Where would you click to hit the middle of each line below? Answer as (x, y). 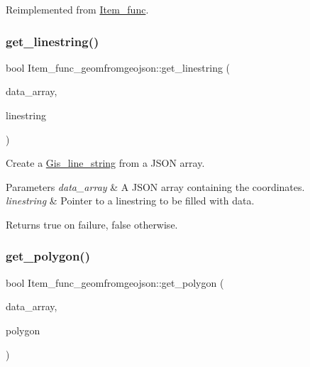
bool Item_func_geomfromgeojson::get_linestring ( (118, 67)
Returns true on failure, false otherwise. (92, 224)
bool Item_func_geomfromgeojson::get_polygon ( (115, 282)
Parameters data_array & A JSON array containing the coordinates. (155, 186)
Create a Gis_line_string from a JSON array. (105, 163)
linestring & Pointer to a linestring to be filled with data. (130, 201)
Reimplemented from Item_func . (77, 9)
